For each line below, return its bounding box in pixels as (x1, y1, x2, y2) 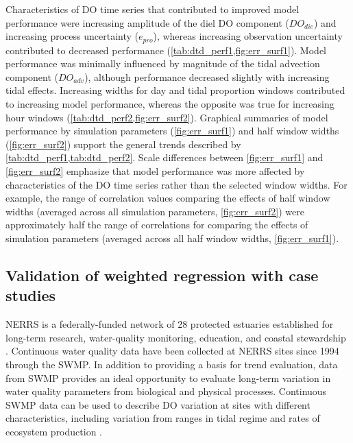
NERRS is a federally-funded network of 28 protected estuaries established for (5, 317, 334, 331)
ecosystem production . (5, 424, 102, 438)
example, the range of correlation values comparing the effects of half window (5, 191, 330, 205)
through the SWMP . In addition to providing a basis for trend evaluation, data (5, 357, 338, 371)
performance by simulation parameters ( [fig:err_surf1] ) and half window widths (5, 123, 339, 138)
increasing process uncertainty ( (5, 29, 139, 43)
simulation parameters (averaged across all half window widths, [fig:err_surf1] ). (5, 230, 339, 245)
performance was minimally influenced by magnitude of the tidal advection (5, 56, 320, 71)
